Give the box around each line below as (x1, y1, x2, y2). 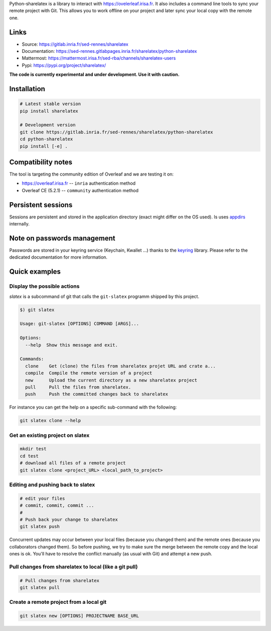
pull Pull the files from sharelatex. (25, 384, 131, 390)
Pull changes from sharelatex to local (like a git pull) (9, 563, 138, 570)
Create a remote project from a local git (9, 599, 107, 606)
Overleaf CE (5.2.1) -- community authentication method (22, 187, 139, 193)
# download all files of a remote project (20, 460, 126, 466)
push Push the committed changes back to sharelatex (25, 391, 168, 397)
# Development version (20, 122, 76, 128)
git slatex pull (20, 584, 60, 590)
